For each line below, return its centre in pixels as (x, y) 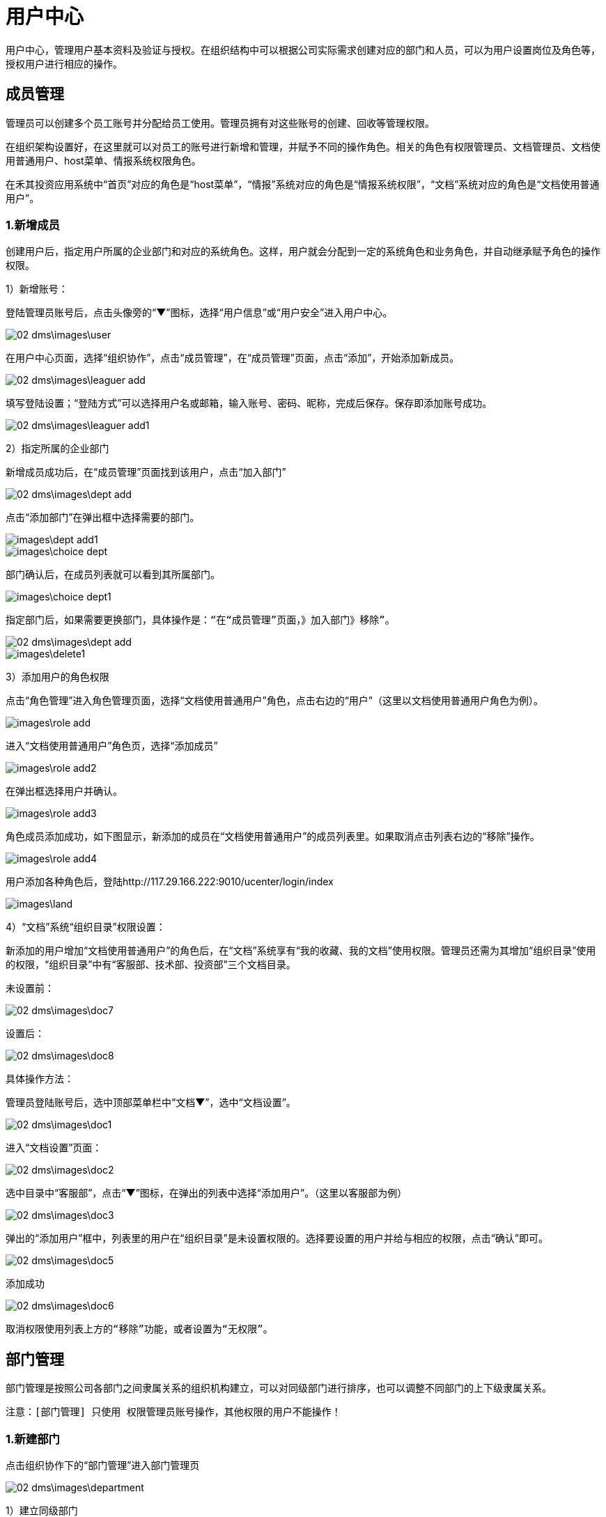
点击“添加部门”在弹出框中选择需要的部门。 (103, 518)
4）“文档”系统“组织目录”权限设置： (86, 927)
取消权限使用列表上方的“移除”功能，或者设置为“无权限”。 (139, 1329)
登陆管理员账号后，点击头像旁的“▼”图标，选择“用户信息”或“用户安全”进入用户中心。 (199, 313)
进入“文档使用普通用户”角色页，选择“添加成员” (112, 746)
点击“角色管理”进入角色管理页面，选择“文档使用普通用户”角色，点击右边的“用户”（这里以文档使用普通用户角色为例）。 (274, 701)
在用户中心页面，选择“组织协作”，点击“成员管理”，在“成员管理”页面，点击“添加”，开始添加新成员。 (233, 358)
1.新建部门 (33, 1439)
